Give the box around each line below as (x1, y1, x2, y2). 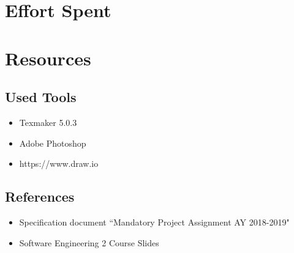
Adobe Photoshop (19, 136, 86, 149)
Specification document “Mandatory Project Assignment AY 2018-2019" (19, 215, 290, 228)
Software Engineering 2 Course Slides (19, 236, 159, 249)
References (5, 187, 75, 206)
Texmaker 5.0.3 (19, 116, 77, 128)
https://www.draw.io (19, 157, 99, 170)
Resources (5, 45, 91, 70)
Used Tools (5, 87, 77, 106)
